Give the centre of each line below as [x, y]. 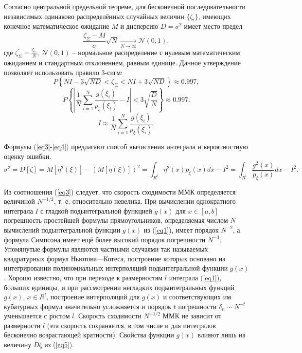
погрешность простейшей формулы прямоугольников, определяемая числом [116, 220]
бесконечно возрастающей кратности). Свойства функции [89, 335]
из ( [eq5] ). [59, 344]
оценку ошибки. [28, 156]
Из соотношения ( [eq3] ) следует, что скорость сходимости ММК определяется [120, 191]
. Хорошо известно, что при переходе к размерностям [83, 277]
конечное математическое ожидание [57, 26]
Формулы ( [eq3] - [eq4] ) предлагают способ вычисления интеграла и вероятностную [126, 147]
